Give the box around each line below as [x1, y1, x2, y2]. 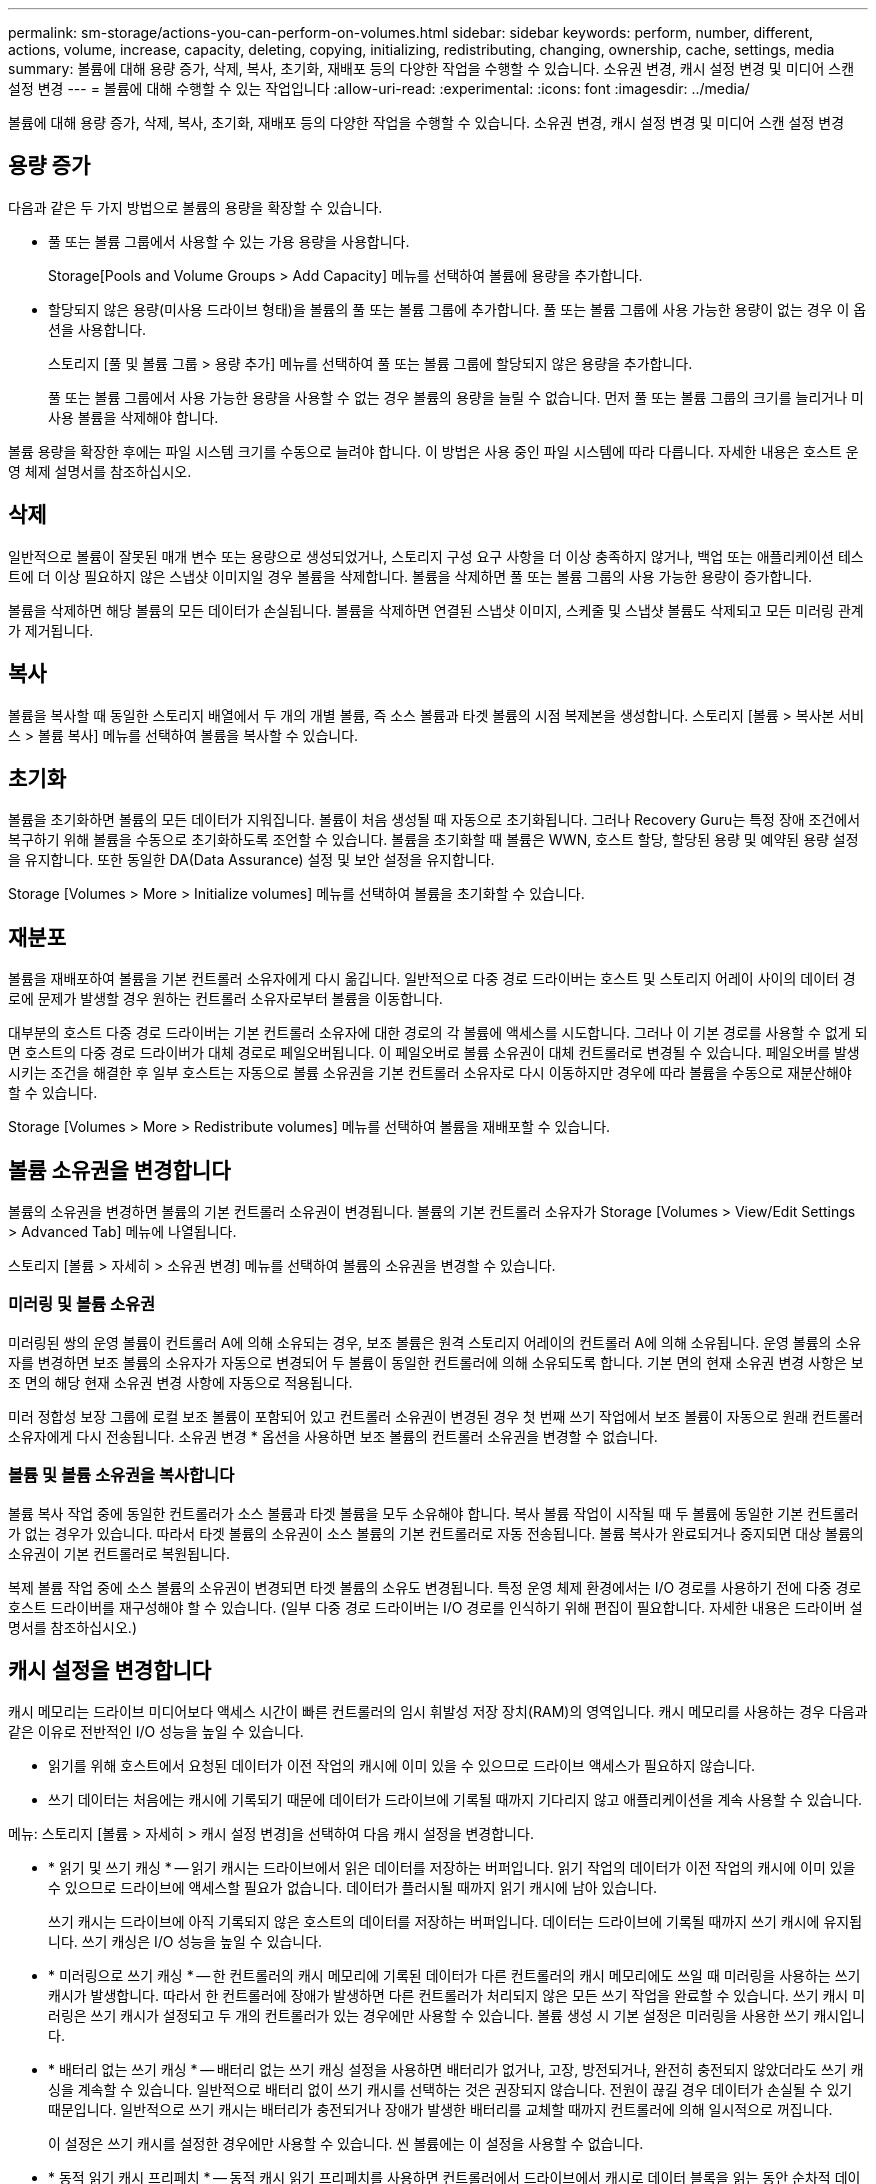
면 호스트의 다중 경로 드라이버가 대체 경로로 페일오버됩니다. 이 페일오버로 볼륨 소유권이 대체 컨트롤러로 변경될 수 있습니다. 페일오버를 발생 [8, 1044, 860, 1062]
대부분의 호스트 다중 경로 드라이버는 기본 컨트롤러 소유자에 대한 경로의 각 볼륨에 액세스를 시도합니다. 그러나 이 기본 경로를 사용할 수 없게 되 [8, 1024, 868, 1042]
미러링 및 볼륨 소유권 [8, 1294, 156, 1315]
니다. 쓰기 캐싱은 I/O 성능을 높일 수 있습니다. [48, 1933, 323, 1951]
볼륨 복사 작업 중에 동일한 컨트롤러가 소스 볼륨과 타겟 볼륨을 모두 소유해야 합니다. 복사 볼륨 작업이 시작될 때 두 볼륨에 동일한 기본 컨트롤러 [8, 1504, 859, 1522]
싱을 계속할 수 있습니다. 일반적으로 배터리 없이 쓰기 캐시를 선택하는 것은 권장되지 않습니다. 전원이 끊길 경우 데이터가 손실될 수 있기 [48, 2081, 853, 2099]
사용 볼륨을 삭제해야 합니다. [48, 408, 219, 426]
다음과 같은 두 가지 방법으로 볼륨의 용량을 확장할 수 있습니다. [8, 198, 383, 216]
